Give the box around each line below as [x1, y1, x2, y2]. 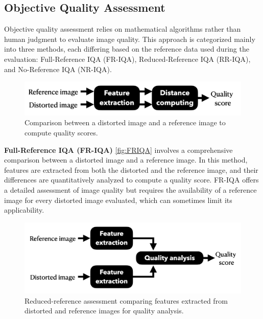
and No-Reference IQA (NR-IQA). [4, 63, 112, 74]
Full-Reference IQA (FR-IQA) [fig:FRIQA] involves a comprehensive [4, 144, 233, 155]
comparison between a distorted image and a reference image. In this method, [4, 154, 248, 165]
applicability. [4, 204, 44, 215]
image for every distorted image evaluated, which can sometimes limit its [4, 194, 232, 205]
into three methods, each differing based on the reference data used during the [4, 43, 249, 54]
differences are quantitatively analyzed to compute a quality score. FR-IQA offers [4, 174, 259, 185]
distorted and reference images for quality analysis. [25, 305, 184, 316]
